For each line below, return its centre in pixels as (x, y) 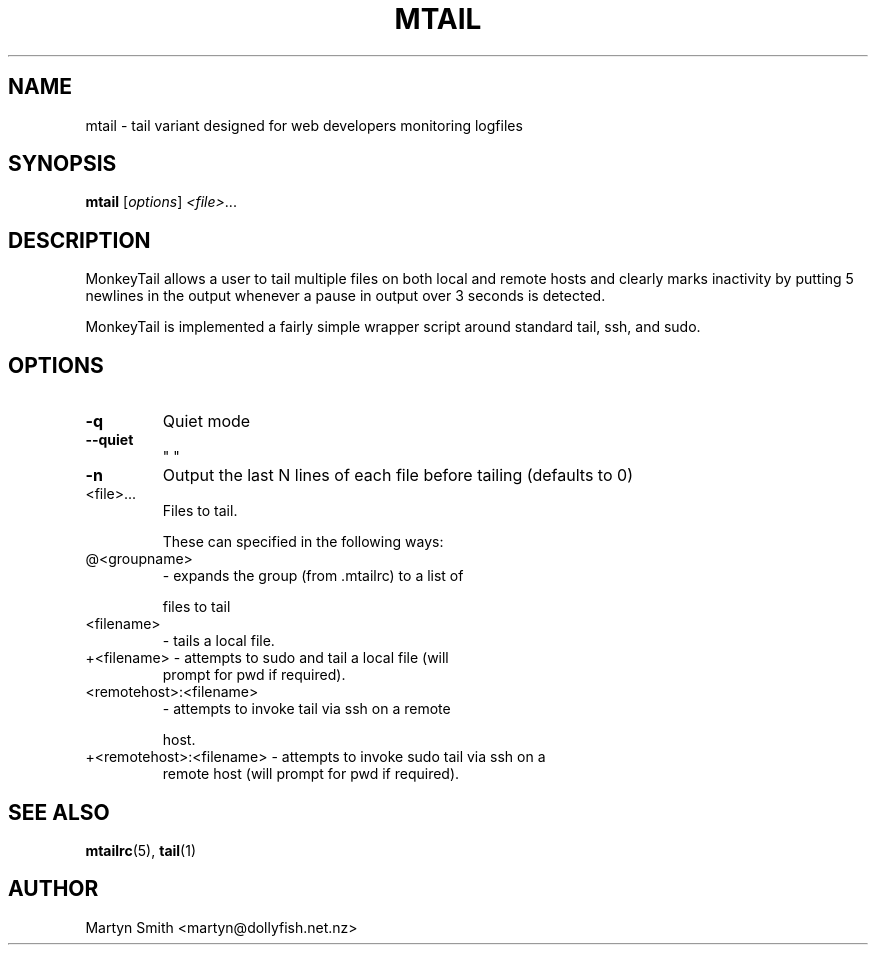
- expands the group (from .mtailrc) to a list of (313, 576)
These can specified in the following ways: (303, 542)
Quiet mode (206, 421)
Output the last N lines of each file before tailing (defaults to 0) (397, 475)
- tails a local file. (218, 641)
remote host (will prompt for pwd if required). (311, 774)
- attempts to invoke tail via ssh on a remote (306, 709)
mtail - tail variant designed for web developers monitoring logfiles (304, 125)
